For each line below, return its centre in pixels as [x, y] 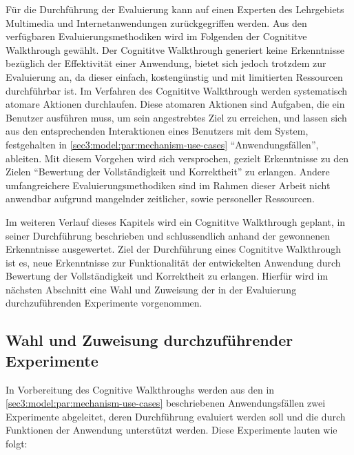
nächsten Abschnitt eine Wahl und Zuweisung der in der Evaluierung [151, 289]
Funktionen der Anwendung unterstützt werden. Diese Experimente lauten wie [171, 430]
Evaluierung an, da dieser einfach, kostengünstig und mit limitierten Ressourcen [174, 76]
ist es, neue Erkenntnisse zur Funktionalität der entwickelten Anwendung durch [173, 262]
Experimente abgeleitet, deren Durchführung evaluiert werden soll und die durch [176, 416]
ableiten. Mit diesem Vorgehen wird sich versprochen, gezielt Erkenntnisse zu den [177, 158]
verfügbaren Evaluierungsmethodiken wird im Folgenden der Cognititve [156, 36]
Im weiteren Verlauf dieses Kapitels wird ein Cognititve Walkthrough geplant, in [176, 221]
